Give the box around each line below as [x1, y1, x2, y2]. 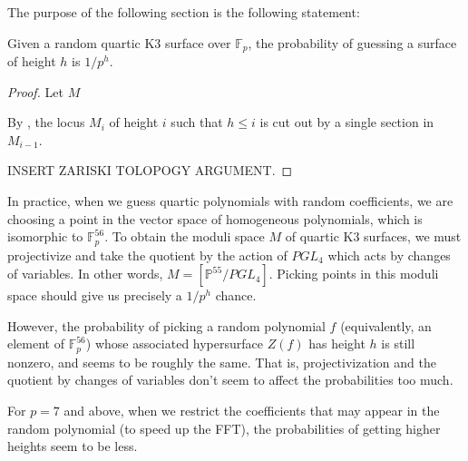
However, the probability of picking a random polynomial [7, 316, 326, 335]
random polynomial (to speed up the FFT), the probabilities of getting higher [7, 418, 441, 437]
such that [171, 113, 223, 132]
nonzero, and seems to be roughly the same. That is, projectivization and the [7, 352, 436, 371]
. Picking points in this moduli [268, 264, 439, 283]
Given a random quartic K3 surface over [7, 33, 231, 52]
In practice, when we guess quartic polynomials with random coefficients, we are [7, 191, 453, 211]
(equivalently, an [340, 316, 432, 335]
